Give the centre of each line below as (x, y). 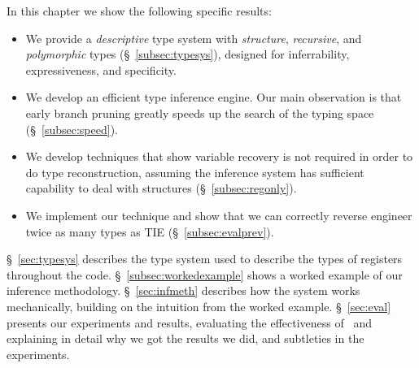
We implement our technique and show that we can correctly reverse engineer (219, 215)
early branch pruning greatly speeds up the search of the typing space (200, 113)
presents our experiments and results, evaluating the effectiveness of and (190, 322)
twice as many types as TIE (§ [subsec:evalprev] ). (150, 231)
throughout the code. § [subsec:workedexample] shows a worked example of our (205, 274)
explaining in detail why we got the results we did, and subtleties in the (185, 338)
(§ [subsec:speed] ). (72, 129)
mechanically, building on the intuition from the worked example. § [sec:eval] (199, 306)
